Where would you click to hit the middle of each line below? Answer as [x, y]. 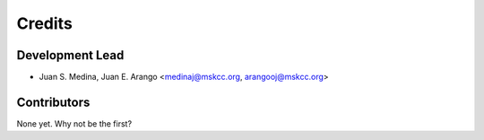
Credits [45, 23]
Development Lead [70, 55]
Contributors [53, 102]
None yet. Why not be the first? [74, 123]
